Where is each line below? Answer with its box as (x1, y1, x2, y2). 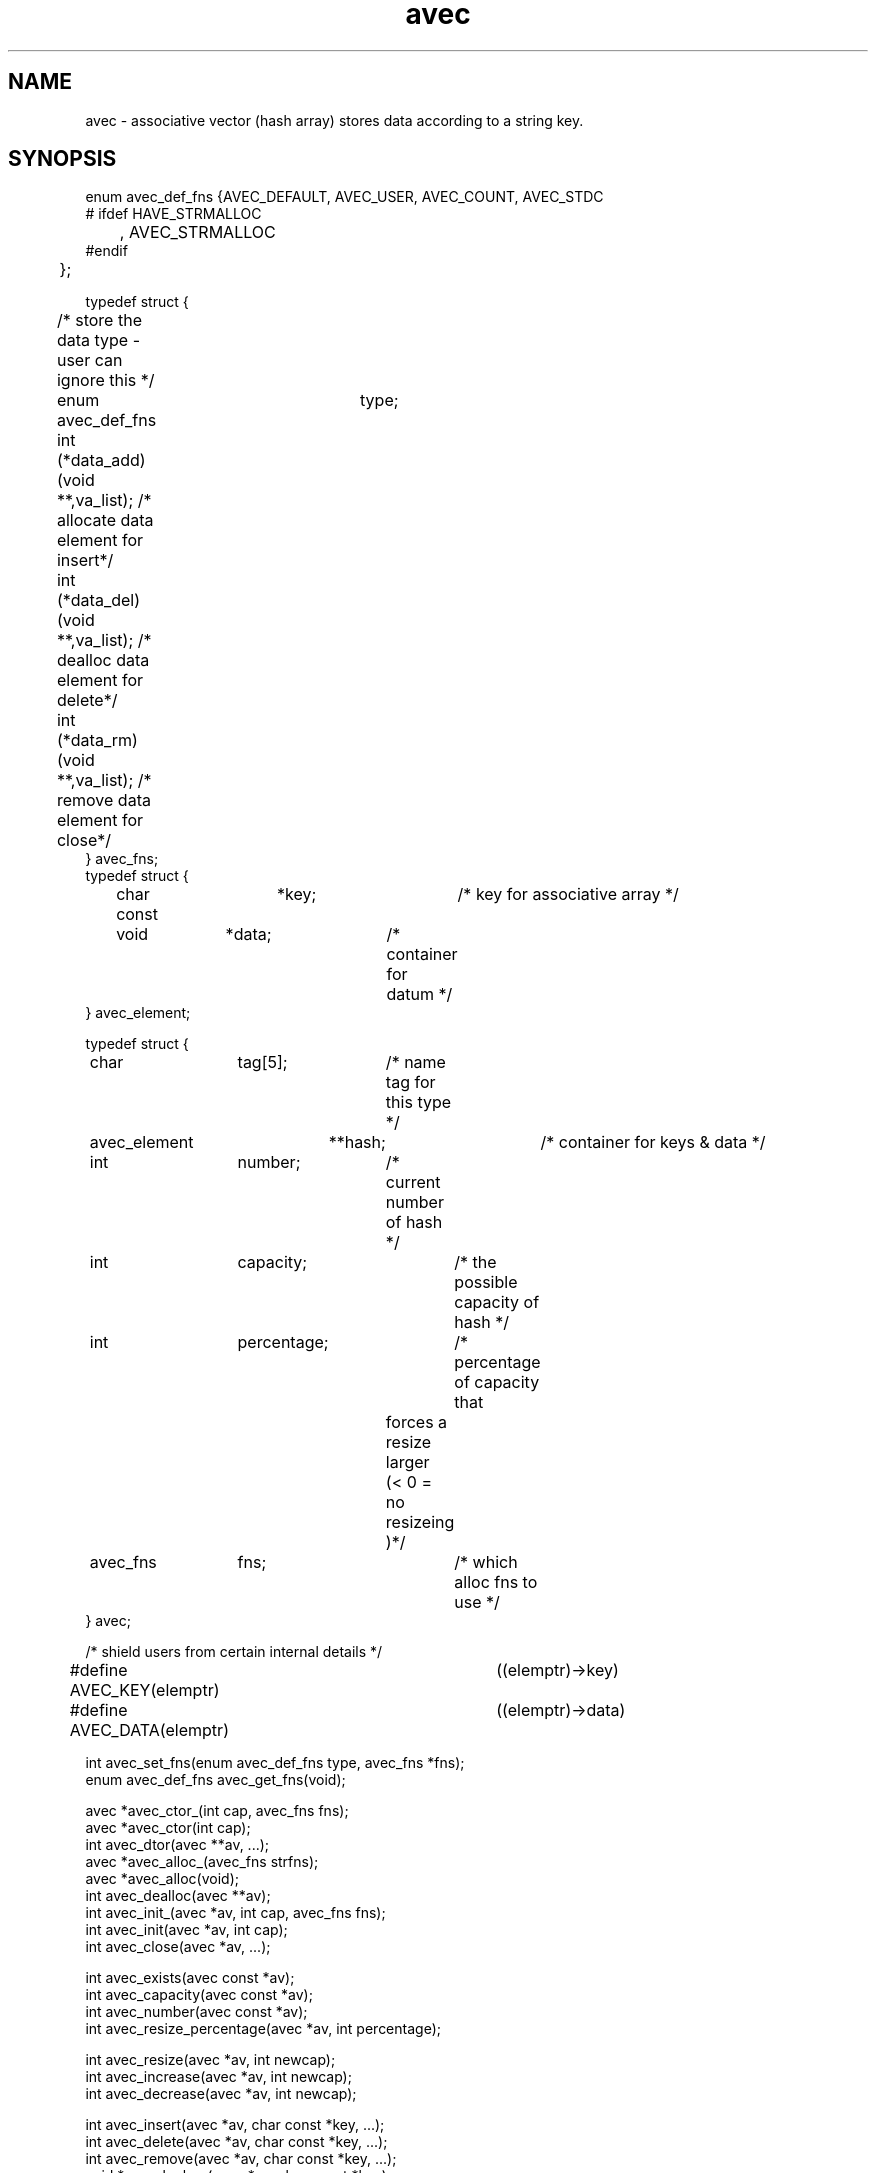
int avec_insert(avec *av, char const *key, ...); (85, 2116, 385, 2134)
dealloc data (56, 650, 150, 671)
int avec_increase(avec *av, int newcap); (85, 2068, 352, 2086)
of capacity (454, 1372, 540, 1393)
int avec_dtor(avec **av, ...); (85, 1836, 270, 1854)
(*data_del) (56, 590, 141, 611)
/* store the (56, 310, 142, 331)
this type (385, 1092, 452, 1113)
